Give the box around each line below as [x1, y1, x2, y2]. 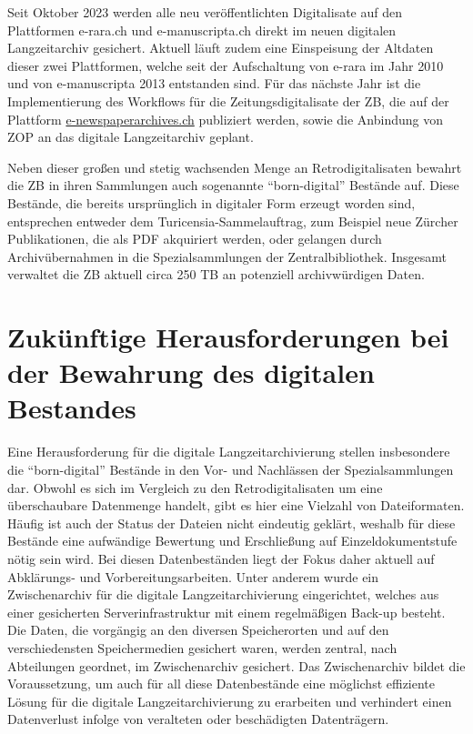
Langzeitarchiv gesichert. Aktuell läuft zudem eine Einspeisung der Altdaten [7, 38, 434, 57]
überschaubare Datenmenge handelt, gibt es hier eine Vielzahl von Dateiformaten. [7, 496, 465, 515]
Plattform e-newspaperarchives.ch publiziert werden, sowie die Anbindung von [7, 109, 443, 128]
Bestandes [7, 389, 136, 427]
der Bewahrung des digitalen [7, 354, 375, 391]
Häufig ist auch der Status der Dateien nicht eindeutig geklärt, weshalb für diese [7, 513, 456, 532]
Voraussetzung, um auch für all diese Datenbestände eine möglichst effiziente [7, 674, 436, 693]
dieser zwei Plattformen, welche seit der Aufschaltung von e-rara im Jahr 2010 [7, 55, 444, 75]
